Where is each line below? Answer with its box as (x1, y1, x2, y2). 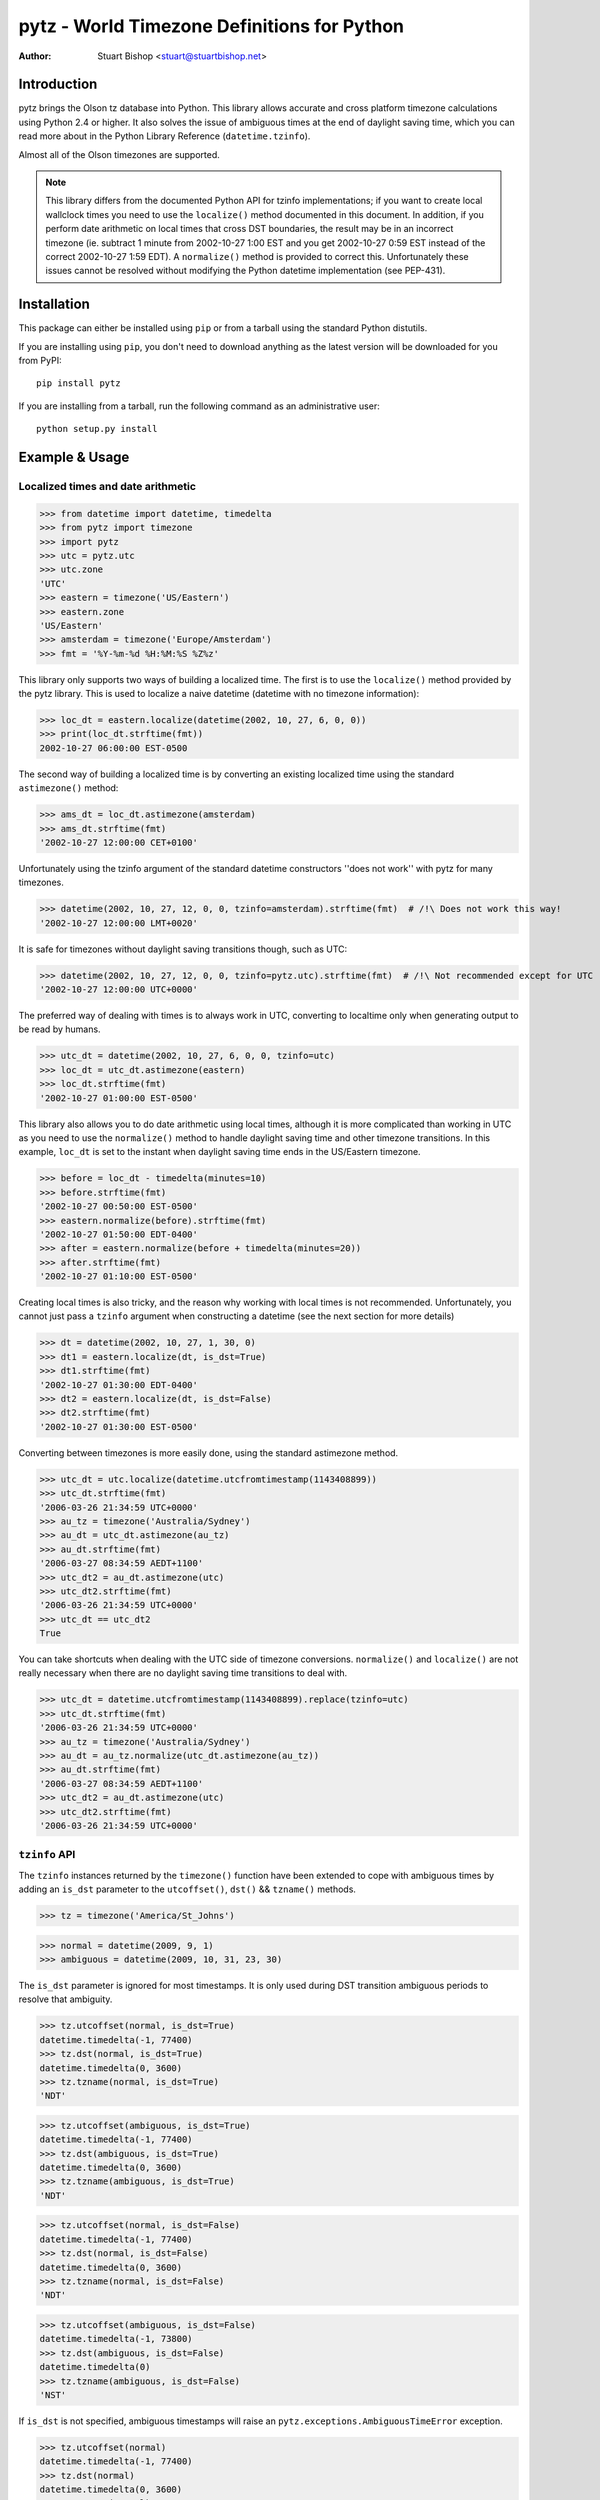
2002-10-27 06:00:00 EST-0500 (39, 742, 188, 754)
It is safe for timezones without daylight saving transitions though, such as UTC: (18, 943, 348, 955)
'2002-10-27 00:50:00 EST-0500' (39, 1201, 199, 1212)
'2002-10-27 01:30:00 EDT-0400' (39, 1379, 199, 1390)
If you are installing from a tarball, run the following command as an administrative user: (18, 400, 380, 412)
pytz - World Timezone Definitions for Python (18, 15, 405, 37)
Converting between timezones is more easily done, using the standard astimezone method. (18, 1446, 399, 1459)
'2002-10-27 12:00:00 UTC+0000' (39, 984, 199, 995)
